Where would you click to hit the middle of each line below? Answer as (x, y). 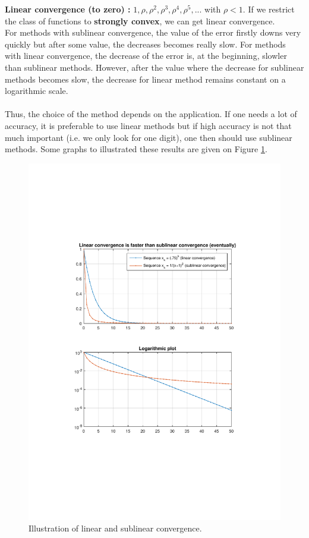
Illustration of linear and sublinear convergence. (115, 528)
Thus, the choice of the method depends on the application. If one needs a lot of (151, 114)
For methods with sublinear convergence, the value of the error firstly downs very (153, 32)
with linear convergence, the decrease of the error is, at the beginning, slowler (146, 56)
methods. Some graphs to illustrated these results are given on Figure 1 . (136, 149)
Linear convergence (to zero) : (68, 9)
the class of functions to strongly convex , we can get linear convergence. (140, 21)
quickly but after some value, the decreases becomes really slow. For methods (145, 44)
